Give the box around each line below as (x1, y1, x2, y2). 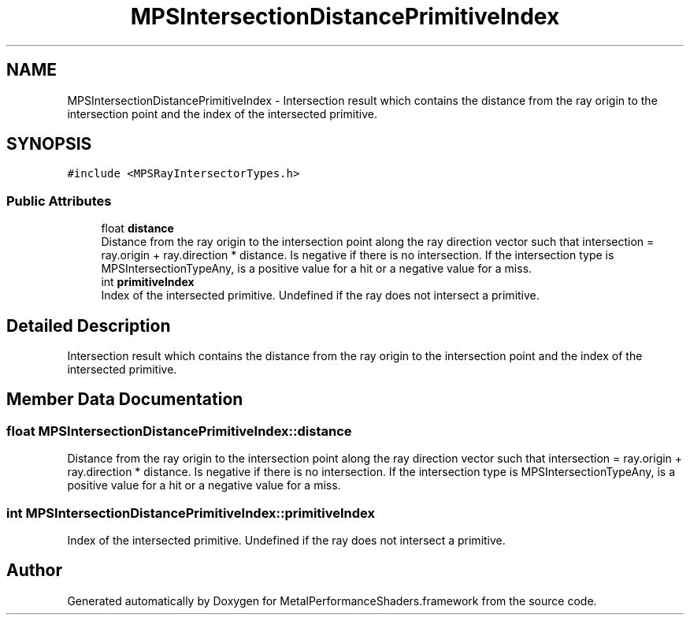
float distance (101, 221, 174, 236)
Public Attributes (6, 192, 112, 209)
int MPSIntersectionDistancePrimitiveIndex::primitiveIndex (6, 504, 376, 521)
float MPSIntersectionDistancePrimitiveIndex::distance (6, 422, 352, 439)
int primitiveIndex (101, 275, 195, 289)
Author (6, 560, 62, 581)
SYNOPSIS (6, 134, 92, 154)
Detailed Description (6, 315, 171, 336)
